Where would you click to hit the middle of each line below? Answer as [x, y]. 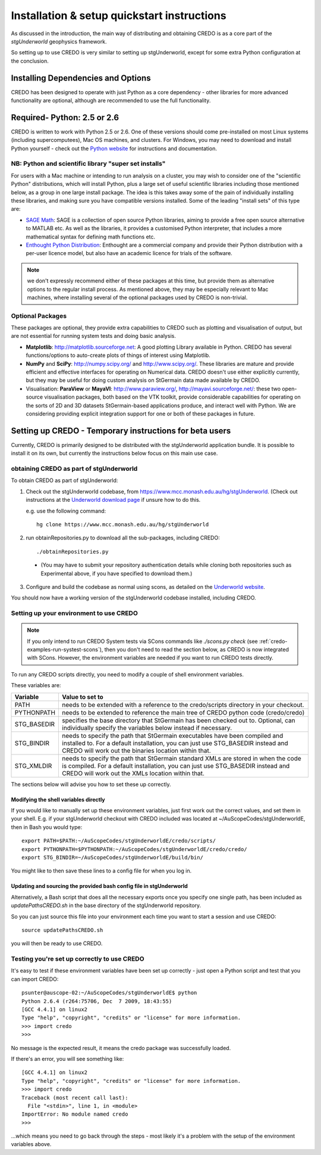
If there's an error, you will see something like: [67, 1058]
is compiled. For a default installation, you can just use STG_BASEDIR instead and [176, 766]
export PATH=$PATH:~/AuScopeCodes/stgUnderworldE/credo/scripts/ [119, 841]
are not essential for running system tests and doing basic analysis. [94, 336]
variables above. [31, 1144]
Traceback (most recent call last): [75, 1097]
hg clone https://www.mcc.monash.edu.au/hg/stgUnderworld [123, 524]
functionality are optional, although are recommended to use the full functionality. [111, 101]
